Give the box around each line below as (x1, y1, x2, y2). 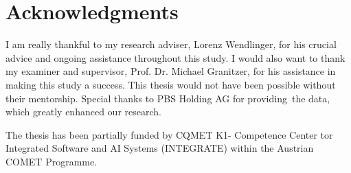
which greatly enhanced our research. (5, 104, 161, 119)
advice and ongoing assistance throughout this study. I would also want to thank (5, 50, 346, 65)
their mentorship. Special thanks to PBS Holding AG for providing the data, (5, 91, 330, 105)
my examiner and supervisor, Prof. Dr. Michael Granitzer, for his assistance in (5, 64, 336, 78)
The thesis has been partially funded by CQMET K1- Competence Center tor (5, 127, 333, 141)
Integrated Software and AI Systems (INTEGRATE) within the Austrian (5, 141, 314, 155)
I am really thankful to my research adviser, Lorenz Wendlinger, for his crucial (5, 37, 337, 51)
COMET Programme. (5, 154, 98, 168)
